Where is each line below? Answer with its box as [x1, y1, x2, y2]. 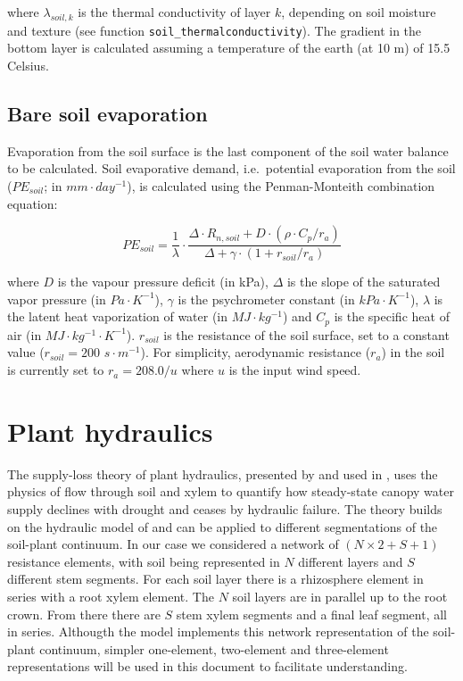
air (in [7, 325, 42, 344]
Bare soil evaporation [7, 100, 208, 128]
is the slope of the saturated [286, 272, 441, 291]
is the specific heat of [334, 307, 450, 326]
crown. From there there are [7, 604, 161, 623]
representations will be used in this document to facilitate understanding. [7, 657, 408, 676]
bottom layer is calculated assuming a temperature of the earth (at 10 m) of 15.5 [7, 38, 451, 57]
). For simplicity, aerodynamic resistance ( [140, 343, 371, 361]
